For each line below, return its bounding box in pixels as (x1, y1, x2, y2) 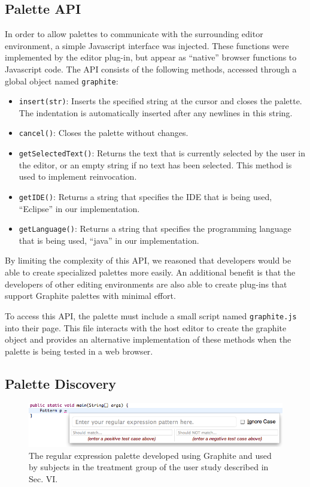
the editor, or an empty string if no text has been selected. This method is (19, 158, 292, 171)
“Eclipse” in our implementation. (19, 202, 140, 214)
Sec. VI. (29, 473, 58, 485)
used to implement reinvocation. (19, 170, 137, 183)
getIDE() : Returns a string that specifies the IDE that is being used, (19, 190, 272, 202)
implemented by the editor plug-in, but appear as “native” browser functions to (5, 51, 297, 63)
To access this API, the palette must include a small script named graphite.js (5, 309, 297, 322)
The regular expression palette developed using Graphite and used (29, 449, 272, 461)
